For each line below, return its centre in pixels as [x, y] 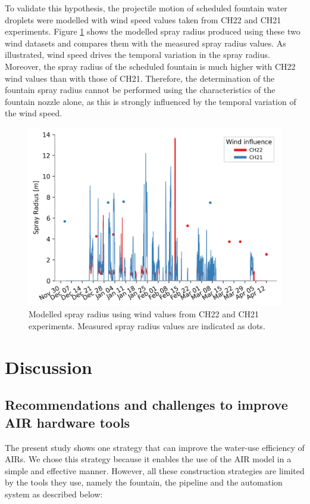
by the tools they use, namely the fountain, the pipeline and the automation [144, 482]
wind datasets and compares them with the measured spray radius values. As [145, 43]
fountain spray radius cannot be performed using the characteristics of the [140, 90]
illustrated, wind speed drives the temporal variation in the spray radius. [137, 55]
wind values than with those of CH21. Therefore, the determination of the [140, 78]
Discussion [48, 367]
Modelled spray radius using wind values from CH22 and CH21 [144, 314]
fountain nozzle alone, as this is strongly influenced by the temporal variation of [151, 101]
